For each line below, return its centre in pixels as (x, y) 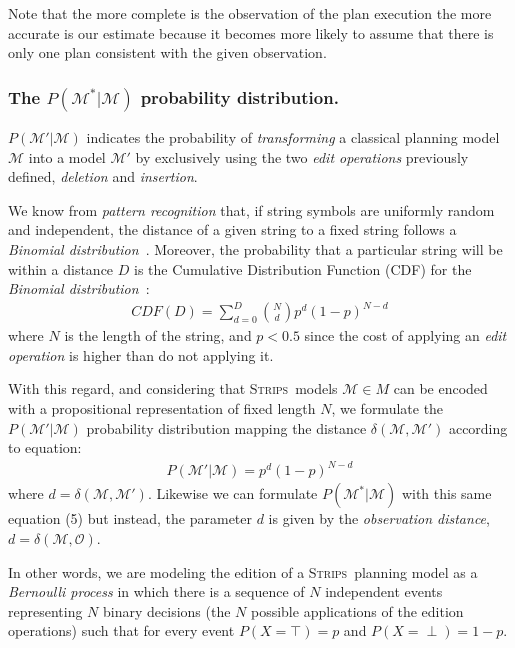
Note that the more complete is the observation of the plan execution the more (250, 13)
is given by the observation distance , (379, 518)
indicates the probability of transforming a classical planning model (293, 137)
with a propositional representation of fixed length (162, 408)
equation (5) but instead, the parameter (130, 518)
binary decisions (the (167, 610)
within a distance (61, 268)
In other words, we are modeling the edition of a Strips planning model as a (243, 571)
